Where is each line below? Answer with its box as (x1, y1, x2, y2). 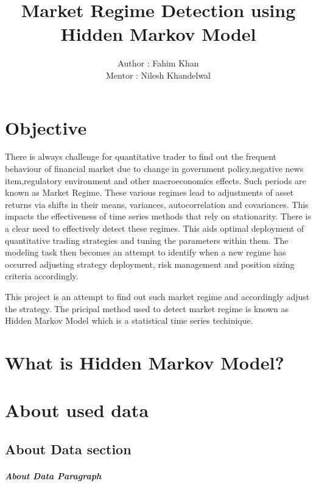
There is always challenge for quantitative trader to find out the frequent (5, 150, 277, 163)
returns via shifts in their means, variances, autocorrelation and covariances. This (5, 198, 309, 210)
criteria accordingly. (5, 270, 79, 282)
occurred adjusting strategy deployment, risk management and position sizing (5, 257, 295, 270)
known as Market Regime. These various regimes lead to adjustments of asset (5, 186, 294, 199)
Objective (5, 115, 87, 140)
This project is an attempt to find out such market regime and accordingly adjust (5, 290, 310, 302)
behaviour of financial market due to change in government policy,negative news (5, 162, 304, 175)
